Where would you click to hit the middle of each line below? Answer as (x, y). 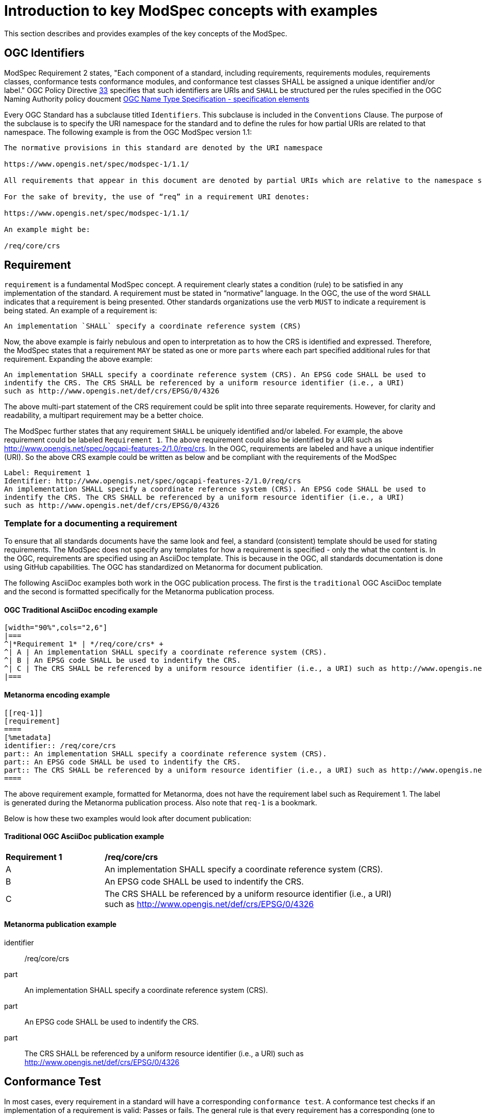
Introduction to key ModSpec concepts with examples (191, 11)
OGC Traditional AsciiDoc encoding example (81, 610)
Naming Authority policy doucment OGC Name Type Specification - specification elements (157, 99)
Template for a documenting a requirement (91, 523)
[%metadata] (28, 737)
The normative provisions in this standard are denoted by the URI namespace (163, 147)
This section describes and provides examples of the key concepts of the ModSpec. (146, 33)
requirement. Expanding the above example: (78, 359)
